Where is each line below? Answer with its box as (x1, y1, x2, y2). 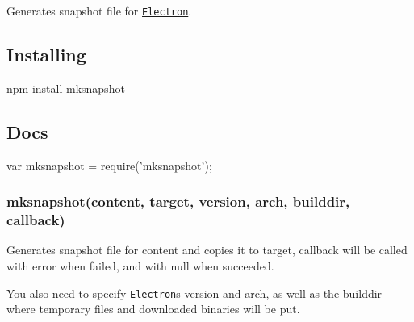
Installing (6, 42, 86, 67)
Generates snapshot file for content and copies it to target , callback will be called (6, 241, 408, 258)
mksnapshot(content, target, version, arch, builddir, (6, 191, 350, 211)
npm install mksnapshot (6, 79, 125, 96)
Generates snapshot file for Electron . (6, 2, 192, 19)
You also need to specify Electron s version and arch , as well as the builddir (6, 284, 383, 301)
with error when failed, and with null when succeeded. (6, 257, 274, 274)
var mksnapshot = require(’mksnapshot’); (6, 157, 212, 174)
